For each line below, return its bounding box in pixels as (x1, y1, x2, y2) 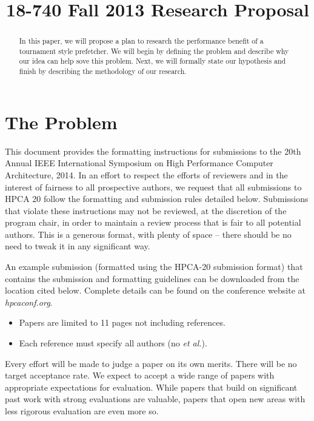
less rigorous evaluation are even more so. (5, 405, 159, 417)
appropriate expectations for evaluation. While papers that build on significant (5, 380, 298, 393)
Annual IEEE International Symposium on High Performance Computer (5, 157, 273, 169)
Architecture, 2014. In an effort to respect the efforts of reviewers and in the (5, 168, 288, 181)
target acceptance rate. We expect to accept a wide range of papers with (5, 369, 275, 382)
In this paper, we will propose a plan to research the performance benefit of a (19, 36, 264, 46)
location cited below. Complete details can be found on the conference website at (5, 284, 306, 297)
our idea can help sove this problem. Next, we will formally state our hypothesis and (19, 56, 286, 66)
